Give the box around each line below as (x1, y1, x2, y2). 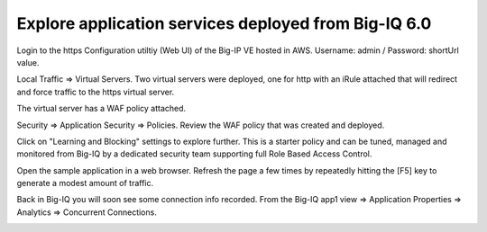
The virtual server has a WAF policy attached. (16, 103, 187, 114)
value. (16, 57, 40, 67)
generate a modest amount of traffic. (16, 178, 154, 189)
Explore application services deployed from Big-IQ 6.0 (16, 13, 432, 33)
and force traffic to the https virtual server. (16, 86, 175, 97)
